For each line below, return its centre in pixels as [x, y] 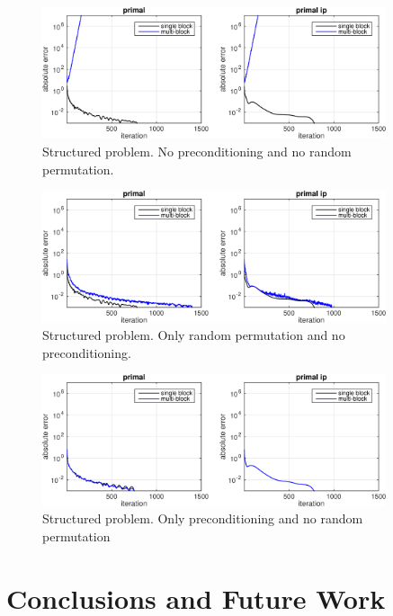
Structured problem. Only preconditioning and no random [203, 518]
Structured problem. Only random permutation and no [194, 335]
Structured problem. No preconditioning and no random [197, 152]
